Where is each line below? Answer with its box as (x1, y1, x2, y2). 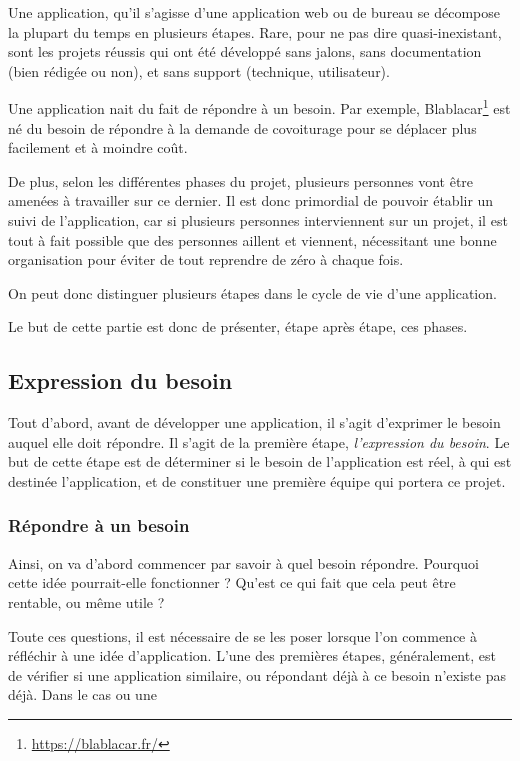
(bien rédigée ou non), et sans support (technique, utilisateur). (8, 60, 390, 81)
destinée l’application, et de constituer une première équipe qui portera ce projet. (8, 470, 506, 491)
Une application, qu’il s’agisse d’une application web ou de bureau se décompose (8, 2, 500, 22)
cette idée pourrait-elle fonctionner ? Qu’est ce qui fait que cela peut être (8, 572, 456, 593)
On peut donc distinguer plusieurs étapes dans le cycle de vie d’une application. (8, 282, 497, 303)
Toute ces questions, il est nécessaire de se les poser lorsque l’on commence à (8, 625, 477, 646)
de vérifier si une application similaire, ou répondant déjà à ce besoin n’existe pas (8, 664, 506, 685)
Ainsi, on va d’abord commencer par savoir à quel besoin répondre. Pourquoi (8, 552, 479, 573)
